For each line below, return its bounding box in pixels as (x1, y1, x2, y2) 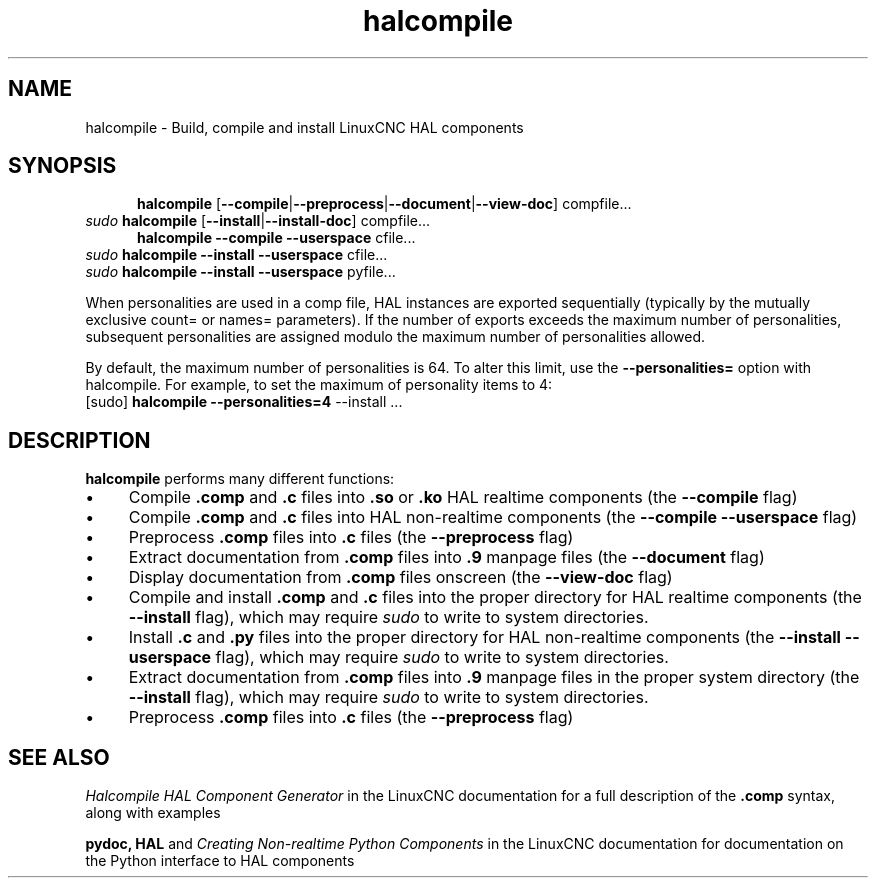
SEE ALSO (8, 744, 110, 770)
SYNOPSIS (8, 153, 117, 179)
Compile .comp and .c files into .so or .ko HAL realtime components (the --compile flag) (128, 487, 798, 508)
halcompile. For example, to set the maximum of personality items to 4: (85, 376, 553, 394)
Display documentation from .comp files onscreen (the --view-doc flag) (128, 567, 673, 588)
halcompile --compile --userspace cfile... (137, 229, 416, 247)
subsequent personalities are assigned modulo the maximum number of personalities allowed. (85, 328, 705, 346)
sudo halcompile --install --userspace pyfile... (85, 263, 396, 281)
